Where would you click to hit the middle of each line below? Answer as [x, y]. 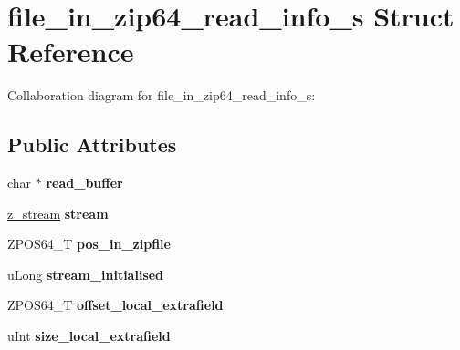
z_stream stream [58, 213]
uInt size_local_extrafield [89, 336]
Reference [71, 51]
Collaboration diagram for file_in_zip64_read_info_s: [162, 95]
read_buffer [84, 183]
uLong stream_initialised [86, 274]
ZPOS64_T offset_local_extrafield [115, 305]
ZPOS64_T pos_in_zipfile [89, 244]
